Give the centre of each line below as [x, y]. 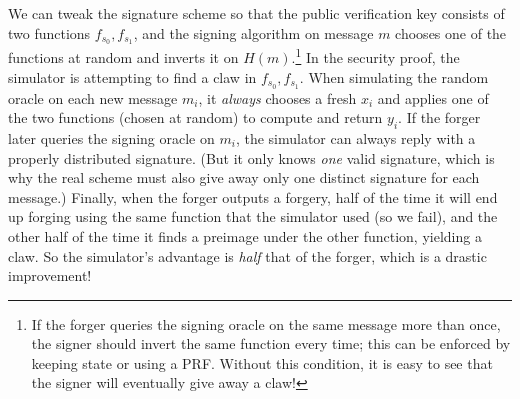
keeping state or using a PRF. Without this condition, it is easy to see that [262, 362]
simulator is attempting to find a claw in [132, 76]
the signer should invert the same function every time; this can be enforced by [271, 343]
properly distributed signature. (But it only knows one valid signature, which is [251, 157]
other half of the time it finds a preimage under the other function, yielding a [245, 235]
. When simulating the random [394, 76]
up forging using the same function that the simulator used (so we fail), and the [253, 216]
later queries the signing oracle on [111, 137]
